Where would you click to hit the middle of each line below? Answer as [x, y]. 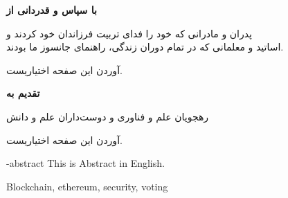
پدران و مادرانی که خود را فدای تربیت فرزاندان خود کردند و [129, 33]
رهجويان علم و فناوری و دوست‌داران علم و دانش [108, 116]
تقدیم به [23, 93]
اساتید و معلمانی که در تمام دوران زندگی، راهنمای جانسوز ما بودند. [145, 47]
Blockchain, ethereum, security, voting [87, 186]
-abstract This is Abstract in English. [85, 163]
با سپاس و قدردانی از [52, 10]
